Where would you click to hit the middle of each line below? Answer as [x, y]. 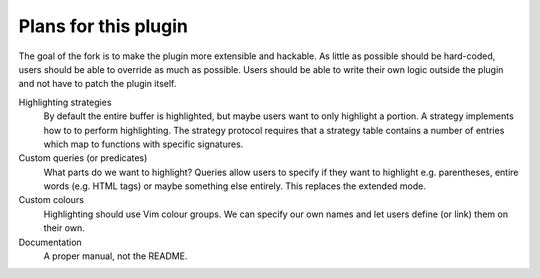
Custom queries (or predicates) [83, 158]
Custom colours [51, 200]
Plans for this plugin [103, 26]
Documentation [50, 242]
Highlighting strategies [65, 102]
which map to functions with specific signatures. [143, 144]
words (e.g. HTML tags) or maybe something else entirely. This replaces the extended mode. [235, 186]
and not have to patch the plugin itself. [97, 84]
